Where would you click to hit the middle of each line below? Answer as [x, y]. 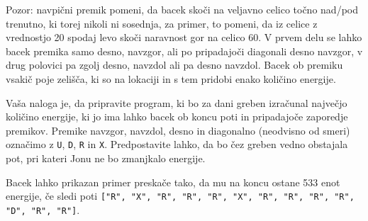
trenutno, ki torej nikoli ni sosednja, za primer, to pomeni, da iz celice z [162, 23]
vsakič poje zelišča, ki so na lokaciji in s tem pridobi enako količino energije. [171, 78]
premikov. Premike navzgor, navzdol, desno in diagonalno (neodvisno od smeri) [178, 130]
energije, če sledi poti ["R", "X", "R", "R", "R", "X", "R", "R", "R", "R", [180, 196]
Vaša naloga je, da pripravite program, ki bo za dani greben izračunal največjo [177, 102]
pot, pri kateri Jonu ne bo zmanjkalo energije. [106, 158]
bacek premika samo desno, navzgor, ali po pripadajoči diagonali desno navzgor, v [184, 51]
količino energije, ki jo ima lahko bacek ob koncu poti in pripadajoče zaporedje [177, 117]
